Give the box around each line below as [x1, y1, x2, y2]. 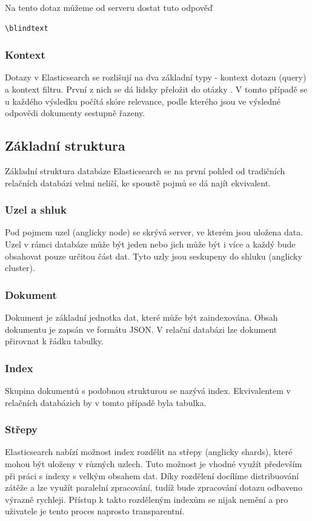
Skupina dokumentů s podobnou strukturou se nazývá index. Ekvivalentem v [5, 384, 291, 396]
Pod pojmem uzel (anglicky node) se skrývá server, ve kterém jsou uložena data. [5, 226, 304, 238]
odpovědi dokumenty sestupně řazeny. [5, 106, 145, 119]
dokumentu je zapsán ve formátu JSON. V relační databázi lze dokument [5, 323, 277, 335]
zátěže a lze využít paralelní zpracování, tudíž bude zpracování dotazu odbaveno [5, 481, 302, 494]
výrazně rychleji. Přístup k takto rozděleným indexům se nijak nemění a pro [5, 493, 288, 505]
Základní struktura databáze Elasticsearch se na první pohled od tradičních [5, 164, 285, 177]
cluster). [5, 261, 35, 274]
